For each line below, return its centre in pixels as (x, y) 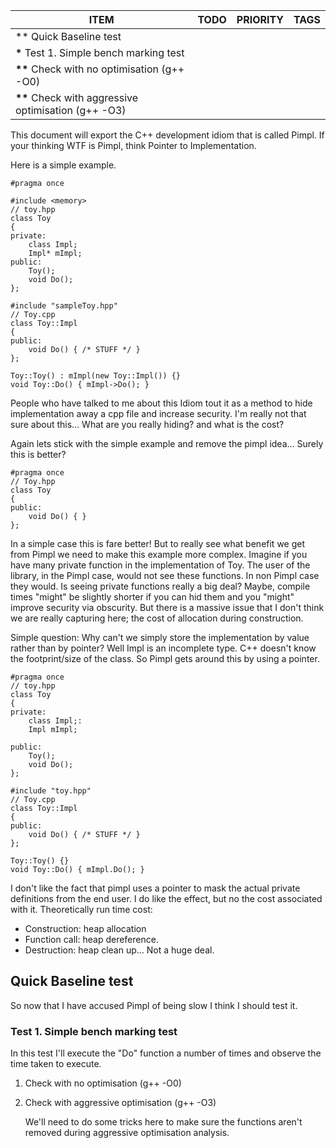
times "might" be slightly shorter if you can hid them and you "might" (152, 597)
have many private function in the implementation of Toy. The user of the (160, 565)
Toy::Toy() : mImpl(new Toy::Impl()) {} (96, 376)
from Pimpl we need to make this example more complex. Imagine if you (159, 554)
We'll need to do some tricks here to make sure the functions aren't (163, 1122)
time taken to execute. (56, 1064)
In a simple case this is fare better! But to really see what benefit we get (158, 543)
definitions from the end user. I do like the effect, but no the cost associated (166, 898)
